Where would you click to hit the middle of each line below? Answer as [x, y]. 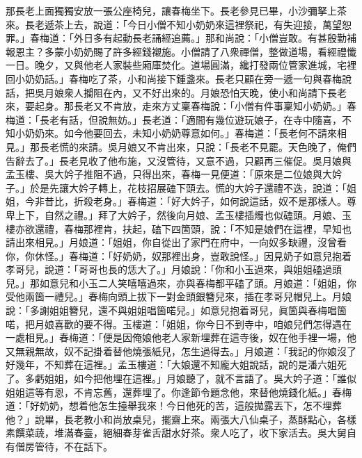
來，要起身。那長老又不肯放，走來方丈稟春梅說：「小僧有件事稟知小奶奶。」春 [181, 106]
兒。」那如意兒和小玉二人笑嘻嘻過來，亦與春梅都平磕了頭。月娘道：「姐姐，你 [181, 283]
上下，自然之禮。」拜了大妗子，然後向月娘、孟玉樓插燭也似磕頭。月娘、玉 [183, 214]
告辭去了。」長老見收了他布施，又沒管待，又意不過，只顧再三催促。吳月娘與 [179, 160]
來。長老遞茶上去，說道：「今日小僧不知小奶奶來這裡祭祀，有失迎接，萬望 [174, 24]
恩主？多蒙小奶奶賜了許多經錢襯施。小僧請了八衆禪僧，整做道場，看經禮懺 [186, 51]
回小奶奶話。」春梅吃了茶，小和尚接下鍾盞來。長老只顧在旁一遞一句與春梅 [174, 78]
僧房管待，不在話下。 [64, 446]
